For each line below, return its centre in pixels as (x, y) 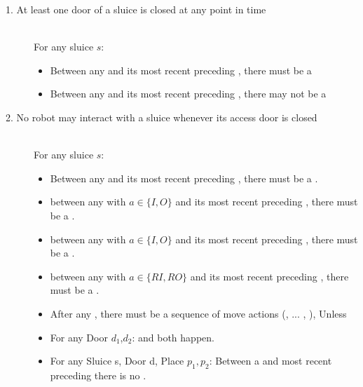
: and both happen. (173, 337)
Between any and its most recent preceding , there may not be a (188, 94)
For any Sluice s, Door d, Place (117, 361)
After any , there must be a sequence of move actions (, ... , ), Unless (198, 313)
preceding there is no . (98, 375)
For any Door (79, 337)
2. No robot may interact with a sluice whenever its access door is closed (162, 117)
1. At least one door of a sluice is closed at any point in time (136, 9)
